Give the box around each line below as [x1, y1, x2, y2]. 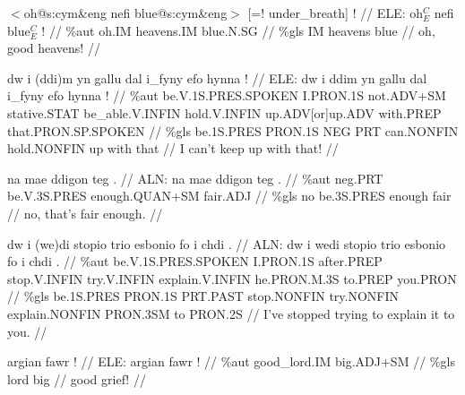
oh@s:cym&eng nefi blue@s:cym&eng [23, 4, 228, 21]
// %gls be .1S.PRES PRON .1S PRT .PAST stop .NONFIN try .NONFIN [7, 287, 400, 305]
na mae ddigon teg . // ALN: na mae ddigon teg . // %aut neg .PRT [7, 168, 383, 187]
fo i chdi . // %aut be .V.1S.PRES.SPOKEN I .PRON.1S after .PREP [7, 252, 383, 270]
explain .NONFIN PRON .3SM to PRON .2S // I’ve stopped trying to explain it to [7, 304, 455, 322]
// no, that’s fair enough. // [7, 203, 163, 222]
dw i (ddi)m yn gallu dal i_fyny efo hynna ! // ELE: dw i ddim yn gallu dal [7, 68, 427, 87]
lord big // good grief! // [7, 369, 146, 388]
